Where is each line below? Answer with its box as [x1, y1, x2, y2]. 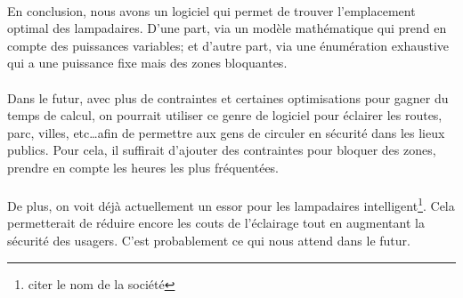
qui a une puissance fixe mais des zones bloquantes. [7, 53, 288, 72]
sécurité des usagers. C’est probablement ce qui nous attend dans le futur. [7, 230, 410, 249]
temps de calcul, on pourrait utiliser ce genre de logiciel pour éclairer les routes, [7, 106, 443, 125]
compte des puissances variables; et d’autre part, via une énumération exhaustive [7, 36, 450, 54]
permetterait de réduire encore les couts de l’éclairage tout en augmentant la [7, 213, 425, 232]
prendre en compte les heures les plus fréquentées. [7, 157, 280, 176]
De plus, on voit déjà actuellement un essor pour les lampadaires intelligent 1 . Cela [7, 194, 455, 214]
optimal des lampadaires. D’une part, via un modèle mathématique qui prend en [7, 19, 447, 37]
